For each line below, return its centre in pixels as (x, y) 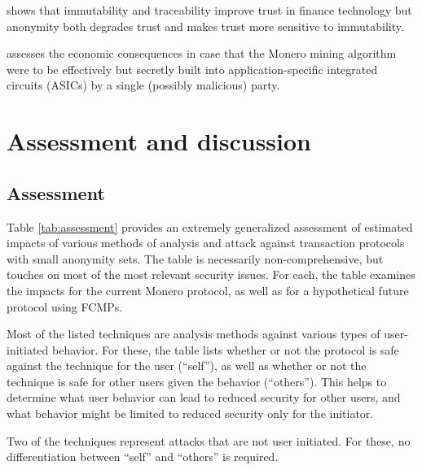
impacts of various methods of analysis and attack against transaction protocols (206, 243)
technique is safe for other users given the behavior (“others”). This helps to (197, 381)
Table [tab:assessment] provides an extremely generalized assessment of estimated (210, 226)
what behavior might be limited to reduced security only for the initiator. (190, 413)
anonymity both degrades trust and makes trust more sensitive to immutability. (205, 26)
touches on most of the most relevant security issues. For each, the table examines (211, 274)
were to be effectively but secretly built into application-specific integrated (192, 69)
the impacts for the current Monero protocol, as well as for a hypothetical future (208, 290)
